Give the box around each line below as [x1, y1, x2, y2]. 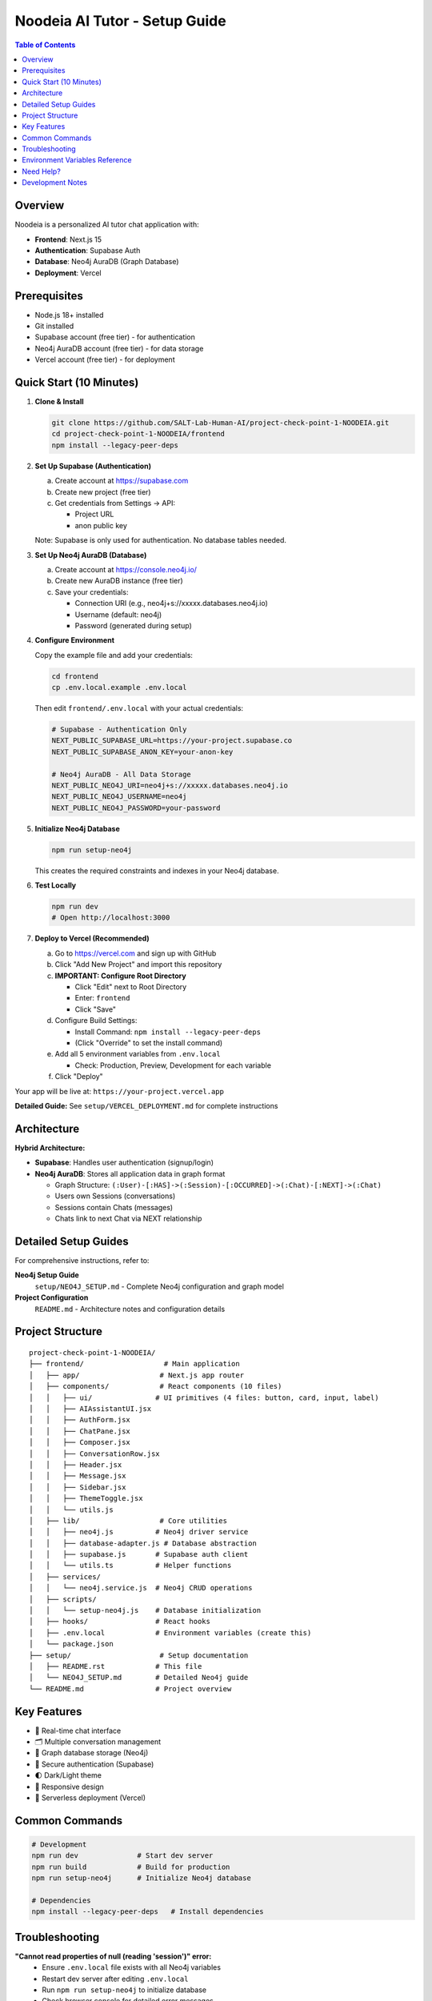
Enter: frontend [74, 993, 130, 1003]
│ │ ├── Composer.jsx [29, 1438, 131, 1447]
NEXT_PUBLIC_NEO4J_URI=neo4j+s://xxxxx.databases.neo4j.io [51, 780, 288, 790]
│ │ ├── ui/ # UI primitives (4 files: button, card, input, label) [29, 1393, 379, 1402]
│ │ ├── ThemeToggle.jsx [29, 1494, 143, 1503]
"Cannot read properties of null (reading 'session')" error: [14, 1951, 212, 1961]
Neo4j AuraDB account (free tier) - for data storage [34, 343, 204, 353]
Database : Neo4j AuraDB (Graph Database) [34, 257, 179, 267]
